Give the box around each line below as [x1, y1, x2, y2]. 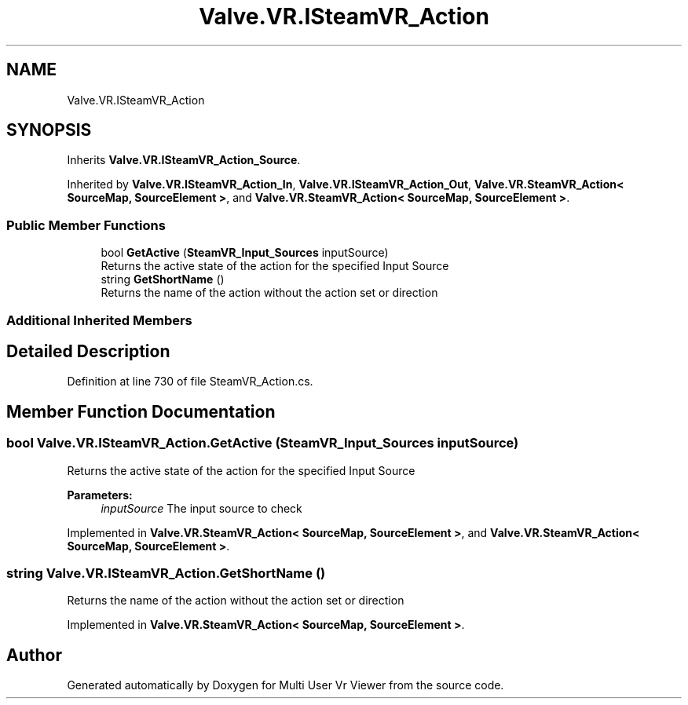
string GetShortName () [101, 272, 225, 287]
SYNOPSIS [6, 120, 92, 141]
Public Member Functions [6, 217, 166, 233]
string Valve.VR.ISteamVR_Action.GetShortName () [6, 565, 326, 581]
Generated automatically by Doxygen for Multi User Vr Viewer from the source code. [67, 678, 504, 692]
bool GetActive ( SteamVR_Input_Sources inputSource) [101, 246, 389, 260]
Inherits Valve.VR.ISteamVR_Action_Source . [67, 153, 301, 167]
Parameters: [67, 488, 133, 502]
